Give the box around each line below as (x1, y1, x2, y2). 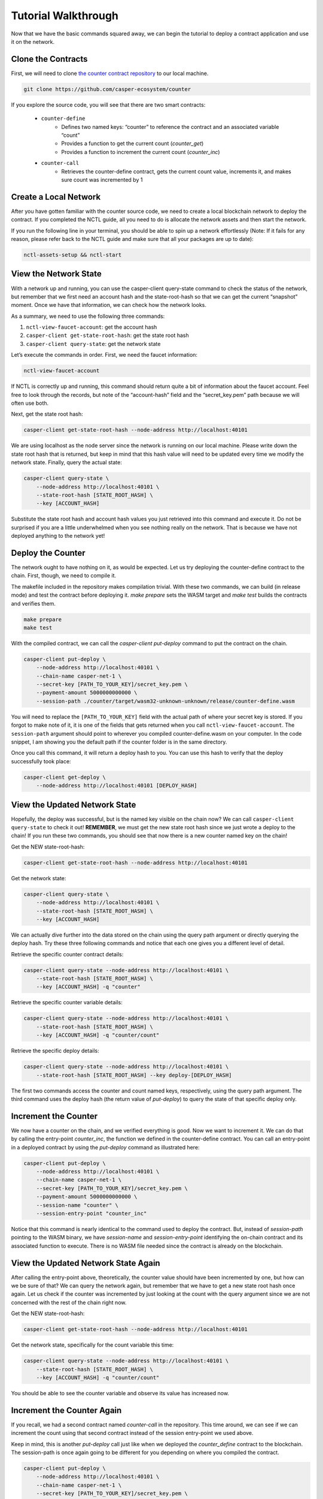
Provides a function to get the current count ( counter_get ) (61, 140, 204, 147)
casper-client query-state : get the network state (26, 340, 161, 347)
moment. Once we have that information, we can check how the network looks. (11, 302, 206, 309)
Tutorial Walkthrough (11, 9, 119, 22)
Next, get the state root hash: (11, 411, 83, 418)
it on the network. (11, 38, 55, 45)
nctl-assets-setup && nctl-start (23, 252, 122, 258)
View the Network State (11, 269, 102, 279)
